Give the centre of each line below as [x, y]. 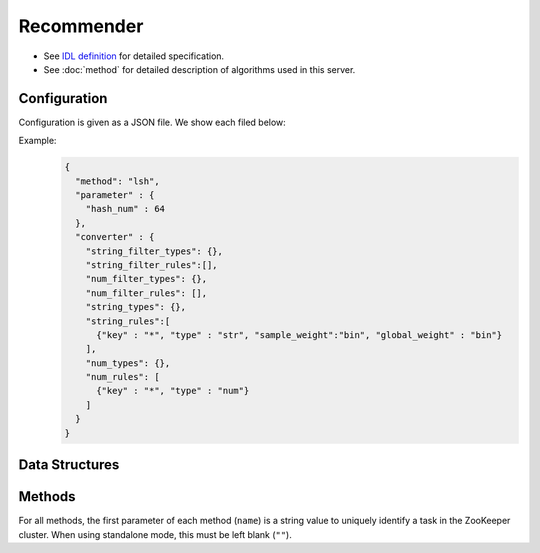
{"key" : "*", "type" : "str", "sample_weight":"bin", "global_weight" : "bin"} [299, 334]
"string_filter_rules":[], [152, 264]
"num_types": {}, [128, 363]
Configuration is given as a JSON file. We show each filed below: [152, 122]
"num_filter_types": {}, [146, 279]
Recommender [81, 26]
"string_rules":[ [128, 321]
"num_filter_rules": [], [146, 293]
